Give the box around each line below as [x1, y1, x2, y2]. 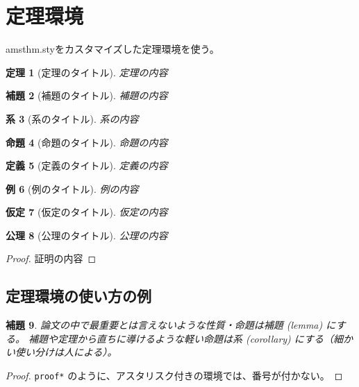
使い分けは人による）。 [15, 345, 117, 359]
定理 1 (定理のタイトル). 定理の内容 [6, 64, 168, 79]
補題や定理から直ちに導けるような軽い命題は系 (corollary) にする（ [28, 331, 333, 345]
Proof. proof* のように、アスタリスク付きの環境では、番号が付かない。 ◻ [6, 368, 343, 383]
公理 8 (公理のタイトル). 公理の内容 [6, 227, 168, 242]
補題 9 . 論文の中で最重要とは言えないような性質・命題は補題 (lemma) [6, 318, 323, 332]
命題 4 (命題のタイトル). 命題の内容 [6, 135, 168, 149]
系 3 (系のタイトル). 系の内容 [6, 111, 139, 126]
